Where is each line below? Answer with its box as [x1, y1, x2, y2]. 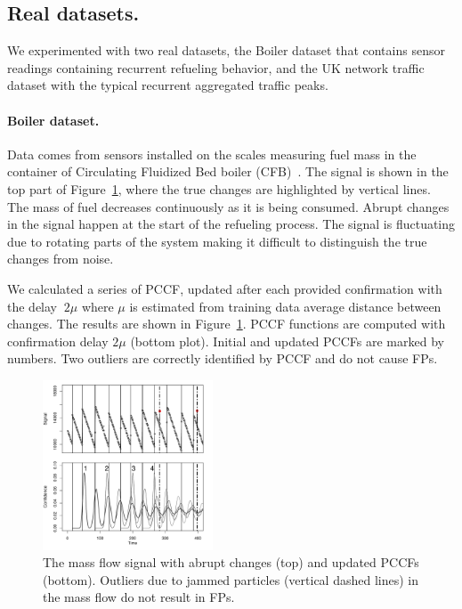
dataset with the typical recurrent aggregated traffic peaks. [7, 76, 328, 94]
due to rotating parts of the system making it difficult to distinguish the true [7, 231, 427, 250]
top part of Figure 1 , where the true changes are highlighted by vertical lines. [7, 179, 431, 198]
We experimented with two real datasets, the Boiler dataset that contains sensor [7, 41, 445, 60]
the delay [7, 296, 57, 315]
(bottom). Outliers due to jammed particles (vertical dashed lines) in [43, 570, 418, 589]
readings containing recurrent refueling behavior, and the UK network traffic [7, 58, 425, 77]
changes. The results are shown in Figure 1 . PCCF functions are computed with [7, 314, 446, 333]
